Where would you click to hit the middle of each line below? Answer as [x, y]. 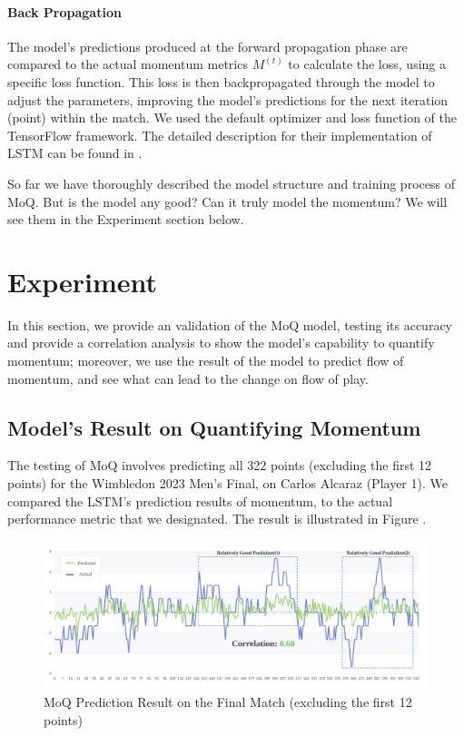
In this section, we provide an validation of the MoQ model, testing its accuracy [230, 324]
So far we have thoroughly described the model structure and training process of [231, 183]
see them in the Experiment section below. [126, 219]
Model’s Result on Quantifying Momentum [214, 427]
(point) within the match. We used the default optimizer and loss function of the [232, 118]
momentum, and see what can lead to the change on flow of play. [188, 378]
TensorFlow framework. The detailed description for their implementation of [220, 135]
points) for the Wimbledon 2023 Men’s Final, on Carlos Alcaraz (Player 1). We [227, 483]
